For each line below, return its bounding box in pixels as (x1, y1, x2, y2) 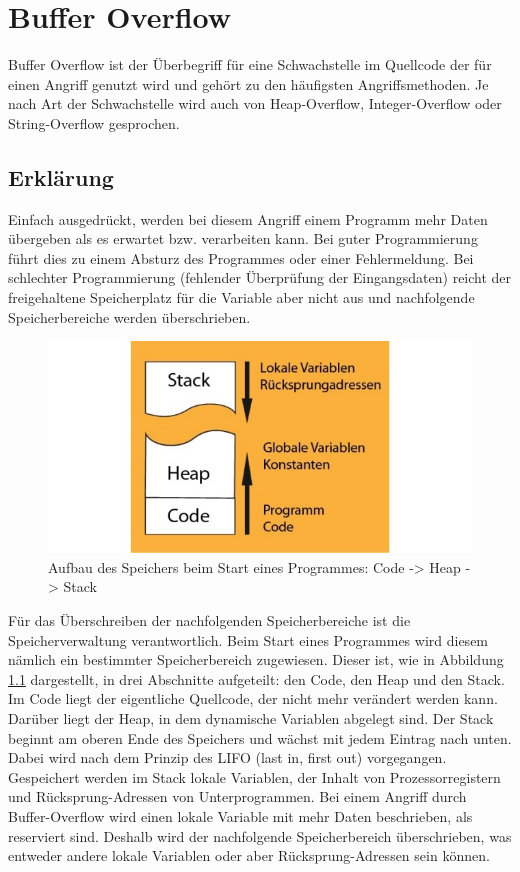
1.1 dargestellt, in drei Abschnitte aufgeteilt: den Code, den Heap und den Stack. (8, 668, 505, 689)
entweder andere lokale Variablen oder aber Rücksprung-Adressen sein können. (8, 845, 490, 866)
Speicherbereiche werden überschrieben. (8, 306, 251, 327)
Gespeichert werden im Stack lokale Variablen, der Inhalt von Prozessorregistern (8, 766, 501, 787)
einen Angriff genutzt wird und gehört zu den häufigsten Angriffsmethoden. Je (8, 73, 489, 94)
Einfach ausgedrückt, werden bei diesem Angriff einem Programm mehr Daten (8, 208, 488, 229)
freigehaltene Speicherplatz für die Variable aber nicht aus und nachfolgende (8, 287, 475, 308)
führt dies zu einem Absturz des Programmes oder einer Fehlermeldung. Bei (8, 247, 474, 268)
